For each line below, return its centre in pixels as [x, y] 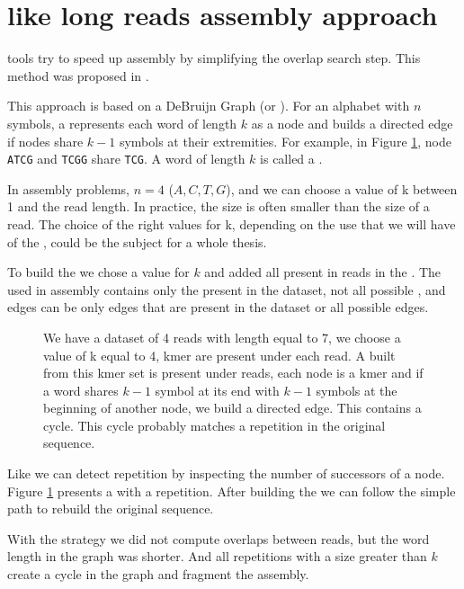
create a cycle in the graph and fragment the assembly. [158, 574]
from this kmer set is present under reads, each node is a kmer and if [233, 373]
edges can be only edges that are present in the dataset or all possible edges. [218, 307]
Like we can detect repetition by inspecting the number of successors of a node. [226, 473]
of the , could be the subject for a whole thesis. [137, 241]
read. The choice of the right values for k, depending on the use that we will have [232, 223]
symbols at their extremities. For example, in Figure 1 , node [286, 141]
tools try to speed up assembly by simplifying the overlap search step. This [214, 58]
